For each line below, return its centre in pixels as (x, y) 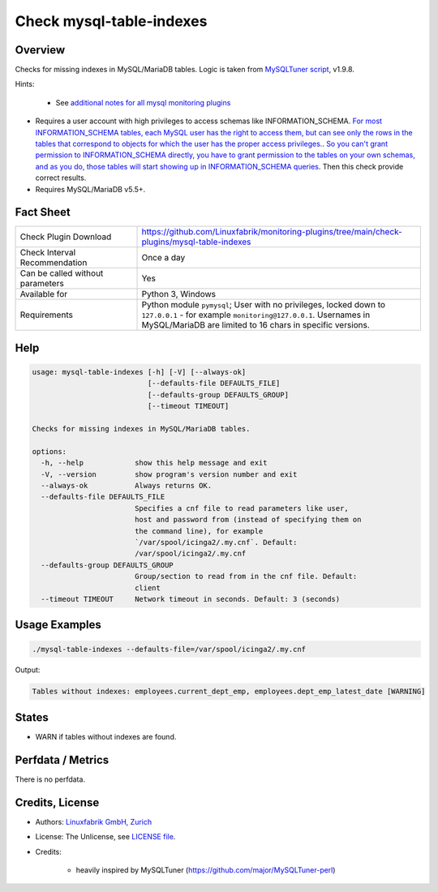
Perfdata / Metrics (62, 759)
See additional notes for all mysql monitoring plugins (143, 102)
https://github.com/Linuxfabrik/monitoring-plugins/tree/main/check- (272, 232)
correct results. (61, 178)
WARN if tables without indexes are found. (106, 736)
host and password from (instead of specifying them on (248, 520)
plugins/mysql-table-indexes (196, 242)
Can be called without (62, 273)
